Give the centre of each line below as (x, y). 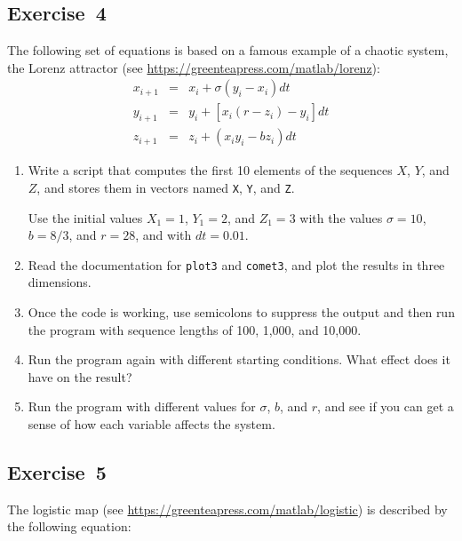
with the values (341, 217)
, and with (163, 235)
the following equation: (69, 526)
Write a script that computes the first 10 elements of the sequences (210, 170)
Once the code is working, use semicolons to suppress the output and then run (241, 311)
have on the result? (80, 376)
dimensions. (60, 282)
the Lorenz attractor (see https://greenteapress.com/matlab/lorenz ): (194, 67)
